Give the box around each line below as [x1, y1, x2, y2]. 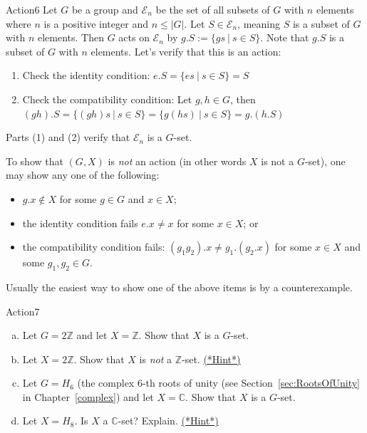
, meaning [237, 16, 280, 31]
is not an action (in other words [108, 153, 247, 168]
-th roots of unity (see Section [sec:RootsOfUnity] [142, 375, 360, 390]
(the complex [77, 375, 135, 390]
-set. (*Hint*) [181, 351, 241, 366]
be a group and [71, 2, 138, 16]
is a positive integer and [43, 16, 148, 31]
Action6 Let [6, 2, 58, 16]
